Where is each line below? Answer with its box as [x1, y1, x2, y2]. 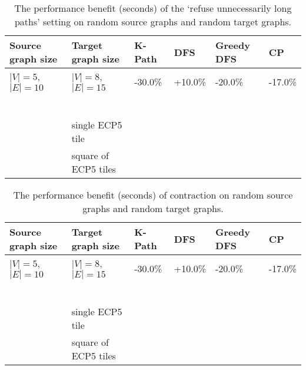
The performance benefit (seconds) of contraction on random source [13, 188, 293, 201]
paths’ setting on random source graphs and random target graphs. [14, 15, 292, 28]
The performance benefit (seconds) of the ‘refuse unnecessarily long [14, 1, 292, 15]
